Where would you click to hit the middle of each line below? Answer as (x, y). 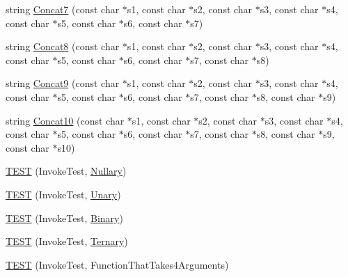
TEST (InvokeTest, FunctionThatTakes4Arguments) (117, 264)
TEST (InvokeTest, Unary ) (63, 194)
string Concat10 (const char (65, 120)
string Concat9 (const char (63, 83)
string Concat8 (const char (63, 46)
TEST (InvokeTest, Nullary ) (66, 171)
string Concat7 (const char (63, 9)
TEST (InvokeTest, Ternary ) (67, 241)
